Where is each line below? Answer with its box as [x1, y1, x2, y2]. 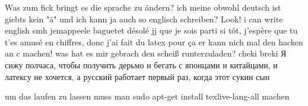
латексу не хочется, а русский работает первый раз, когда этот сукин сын [5, 70, 270, 82]
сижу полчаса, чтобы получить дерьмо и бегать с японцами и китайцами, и [5, 58, 278, 71]
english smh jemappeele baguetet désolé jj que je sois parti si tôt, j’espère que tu [5, 24, 298, 37]
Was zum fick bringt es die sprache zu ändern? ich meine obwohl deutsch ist [5, 1, 281, 13]
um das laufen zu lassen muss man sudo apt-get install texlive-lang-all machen [5, 90, 290, 102]
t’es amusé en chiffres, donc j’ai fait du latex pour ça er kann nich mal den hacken [5, 35, 303, 48]
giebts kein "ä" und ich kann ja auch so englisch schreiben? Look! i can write [5, 12, 283, 25]
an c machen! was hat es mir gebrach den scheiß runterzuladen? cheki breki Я [5, 47, 287, 59]
